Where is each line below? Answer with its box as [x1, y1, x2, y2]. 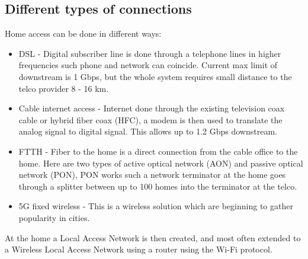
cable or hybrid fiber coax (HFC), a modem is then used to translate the [18, 113, 283, 126]
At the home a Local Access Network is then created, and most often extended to [5, 231, 301, 244]
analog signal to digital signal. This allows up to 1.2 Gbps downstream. [18, 125, 277, 138]
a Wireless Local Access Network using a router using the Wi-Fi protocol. [5, 243, 272, 255]
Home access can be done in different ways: [5, 27, 162, 40]
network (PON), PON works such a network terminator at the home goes [18, 168, 286, 181]
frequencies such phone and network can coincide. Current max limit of [18, 59, 278, 71]
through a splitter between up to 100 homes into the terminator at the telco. [18, 180, 297, 192]
